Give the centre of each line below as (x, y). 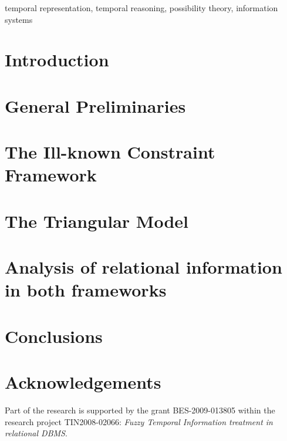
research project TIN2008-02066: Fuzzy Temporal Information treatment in (139, 421)
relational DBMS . (36, 433)
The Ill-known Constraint (110, 152)
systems (19, 19)
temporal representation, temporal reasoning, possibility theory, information (141, 8)
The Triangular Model (97, 221)
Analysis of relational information (143, 267)
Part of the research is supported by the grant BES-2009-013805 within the (140, 410)
